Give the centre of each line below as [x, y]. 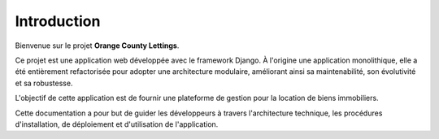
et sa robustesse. [44, 83]
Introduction [58, 21]
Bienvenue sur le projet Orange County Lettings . [97, 46]
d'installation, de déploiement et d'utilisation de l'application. [117, 124]
